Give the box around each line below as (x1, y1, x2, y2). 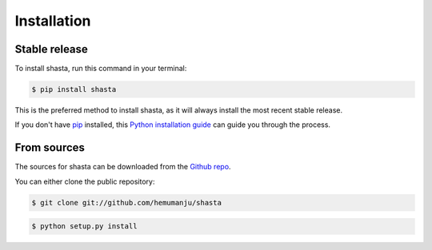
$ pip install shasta (31, 85, 117, 94)
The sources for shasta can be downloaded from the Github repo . (14, 162, 231, 172)
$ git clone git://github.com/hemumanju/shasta (31, 198, 222, 207)
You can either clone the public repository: (14, 177, 155, 186)
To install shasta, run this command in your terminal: (14, 64, 187, 73)
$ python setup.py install (31, 222, 138, 231)
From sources (14, 141, 86, 155)
